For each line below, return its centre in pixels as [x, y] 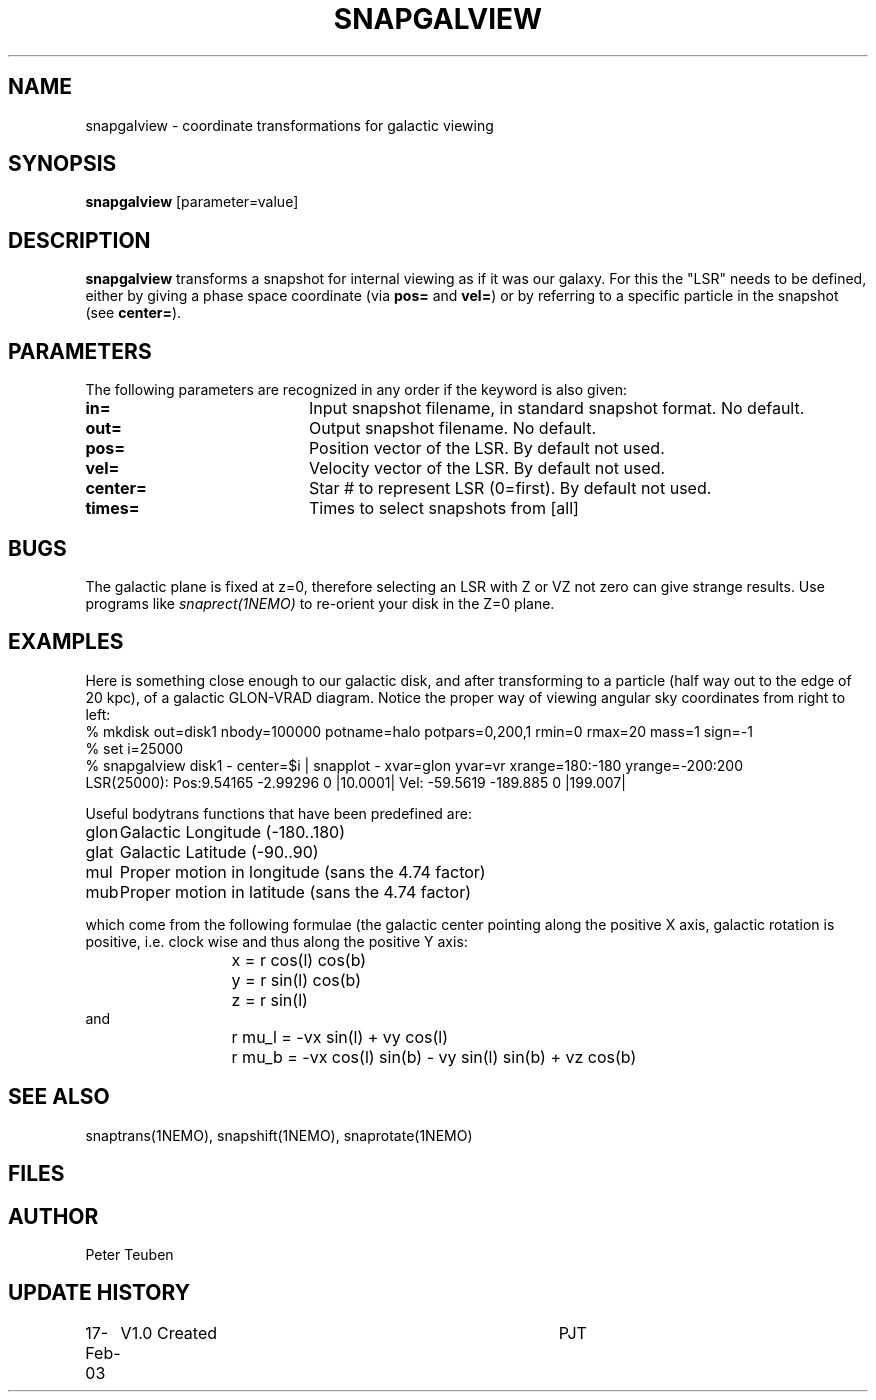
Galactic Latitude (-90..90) [219, 851]
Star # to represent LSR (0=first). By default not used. [510, 488]
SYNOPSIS [62, 164]
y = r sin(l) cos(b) [296, 979]
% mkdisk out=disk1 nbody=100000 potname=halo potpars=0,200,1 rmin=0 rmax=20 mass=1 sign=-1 [419, 731]
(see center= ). [133, 313]
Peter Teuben [129, 1254]
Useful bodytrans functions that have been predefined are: [278, 813]
